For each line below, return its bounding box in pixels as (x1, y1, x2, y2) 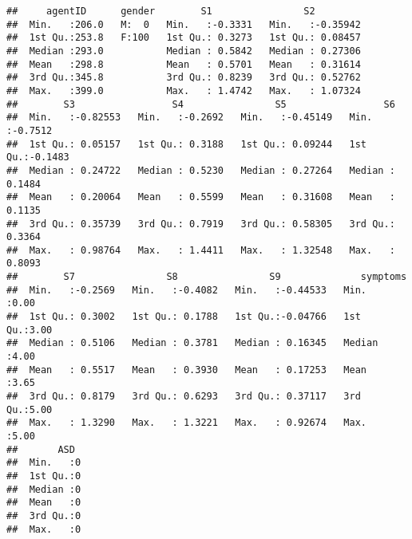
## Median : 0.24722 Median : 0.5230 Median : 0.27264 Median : (6, 164, 395, 176)
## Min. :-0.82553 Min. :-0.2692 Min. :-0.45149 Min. (6, 112, 373, 124)
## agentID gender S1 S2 (6, 6, 315, 17)
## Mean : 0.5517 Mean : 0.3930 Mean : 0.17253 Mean (6, 364, 367, 376)
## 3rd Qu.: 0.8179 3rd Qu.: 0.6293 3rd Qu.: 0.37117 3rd (6, 391, 361, 403)
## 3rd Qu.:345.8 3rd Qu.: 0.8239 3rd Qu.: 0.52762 (6, 72, 361, 84)
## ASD (6, 443, 75, 455)
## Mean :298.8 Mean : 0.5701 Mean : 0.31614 (6, 58, 361, 70)
